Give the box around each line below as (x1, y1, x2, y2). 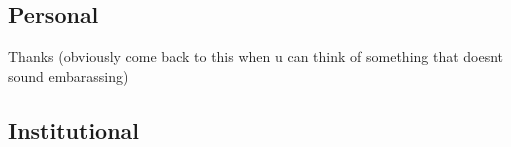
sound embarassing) (8, 65, 129, 86)
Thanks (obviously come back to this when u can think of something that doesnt (8, 46, 504, 67)
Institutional (8, 114, 140, 145)
